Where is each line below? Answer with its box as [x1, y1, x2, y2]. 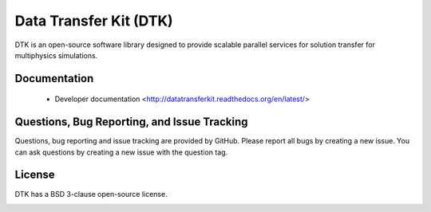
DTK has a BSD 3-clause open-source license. [14, 189, 168, 198]
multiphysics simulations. [14, 50, 98, 60]
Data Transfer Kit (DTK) [14, 12, 173, 29]
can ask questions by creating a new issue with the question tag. [14, 147, 228, 157]
